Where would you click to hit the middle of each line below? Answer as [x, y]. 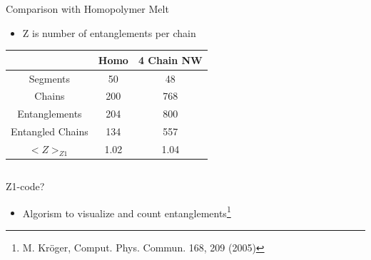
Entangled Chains [50, 131]
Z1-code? [25, 186]
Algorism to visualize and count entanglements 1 [127, 212]
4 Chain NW [170, 59]
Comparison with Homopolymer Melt [87, 9]
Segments [50, 78]
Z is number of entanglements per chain [109, 32]
